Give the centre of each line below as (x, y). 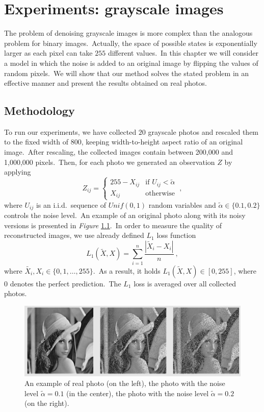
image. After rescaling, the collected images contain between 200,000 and (118, 152)
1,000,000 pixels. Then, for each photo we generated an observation (110, 162)
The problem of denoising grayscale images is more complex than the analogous (128, 33)
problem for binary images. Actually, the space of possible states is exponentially (131, 43)
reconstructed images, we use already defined (74, 235)
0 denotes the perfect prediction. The (63, 283)
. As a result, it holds (127, 270)
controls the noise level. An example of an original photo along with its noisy (125, 215)
